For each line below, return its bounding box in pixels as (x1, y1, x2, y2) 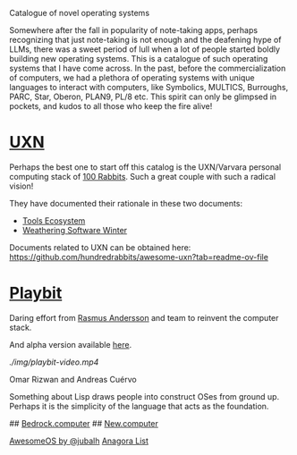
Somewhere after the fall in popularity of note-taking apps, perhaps (9, 25, 258, 35)
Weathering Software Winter (21, 224, 128, 235)
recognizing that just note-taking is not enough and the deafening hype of (9, 35, 282, 45)
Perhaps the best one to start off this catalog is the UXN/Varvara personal (9, 161, 282, 173)
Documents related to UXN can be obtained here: (9, 241, 191, 253)
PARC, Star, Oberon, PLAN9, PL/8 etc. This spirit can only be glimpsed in (9, 91, 277, 102)
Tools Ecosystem (21, 215, 86, 226)
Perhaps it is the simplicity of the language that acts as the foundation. (9, 400, 269, 411)
